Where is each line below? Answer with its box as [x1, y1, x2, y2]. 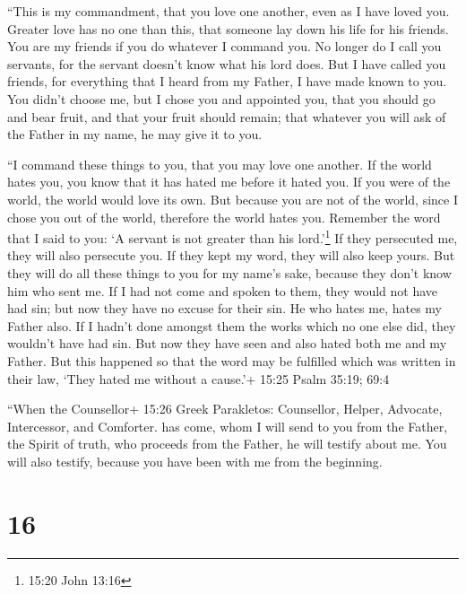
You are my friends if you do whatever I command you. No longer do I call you [7, 37, 442, 56]
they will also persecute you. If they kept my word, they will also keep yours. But [7, 246, 455, 265]
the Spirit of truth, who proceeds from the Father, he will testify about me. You [7, 434, 447, 453]
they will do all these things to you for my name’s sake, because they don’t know [7, 263, 452, 282]
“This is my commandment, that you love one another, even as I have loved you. [7, 2, 450, 20]
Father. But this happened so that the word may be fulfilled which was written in [7, 351, 456, 370]
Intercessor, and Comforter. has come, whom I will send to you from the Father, [7, 416, 448, 435]
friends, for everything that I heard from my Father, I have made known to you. [7, 72, 447, 91]
